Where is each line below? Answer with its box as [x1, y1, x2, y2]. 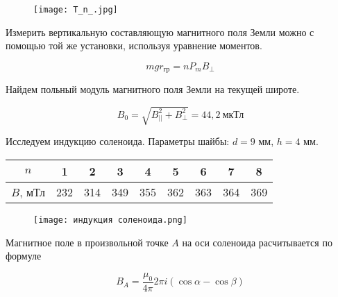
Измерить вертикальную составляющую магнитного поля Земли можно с [6, 24, 314, 39]
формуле [6, 248, 42, 263]
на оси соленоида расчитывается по [182, 235, 332, 249]
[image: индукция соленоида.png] [33, 215, 187, 226]
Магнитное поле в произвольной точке [6, 235, 169, 249]
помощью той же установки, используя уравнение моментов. [6, 38, 262, 53]
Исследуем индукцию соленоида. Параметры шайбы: [6, 134, 230, 148]
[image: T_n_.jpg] [33, 5, 118, 15]
